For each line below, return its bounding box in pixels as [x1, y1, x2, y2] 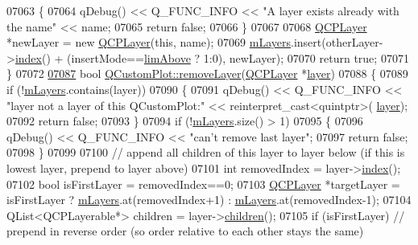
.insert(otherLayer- [291, 34, 383, 51]
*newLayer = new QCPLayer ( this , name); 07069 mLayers [6, 34, 292, 51]
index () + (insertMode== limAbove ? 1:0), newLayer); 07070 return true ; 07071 [14, 49, 409, 66]
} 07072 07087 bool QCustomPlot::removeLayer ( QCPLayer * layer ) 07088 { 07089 [6, 65, 408, 82]
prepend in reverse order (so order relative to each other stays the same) [6, 223, 364, 239]
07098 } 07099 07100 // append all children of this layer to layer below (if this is [6, 144, 405, 161]
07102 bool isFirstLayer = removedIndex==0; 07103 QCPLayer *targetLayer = [6, 175, 400, 192]
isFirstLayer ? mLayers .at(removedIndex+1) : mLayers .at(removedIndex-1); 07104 [6, 191, 412, 208]
